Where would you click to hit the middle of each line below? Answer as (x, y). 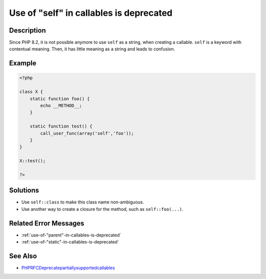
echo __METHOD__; (61, 106)
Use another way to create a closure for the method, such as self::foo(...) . (102, 209)
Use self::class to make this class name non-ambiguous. (83, 202)
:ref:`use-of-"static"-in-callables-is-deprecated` (70, 242)
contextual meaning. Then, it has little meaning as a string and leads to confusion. (92, 49)
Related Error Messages (47, 223)
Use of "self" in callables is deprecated (91, 13)
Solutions (24, 190)
